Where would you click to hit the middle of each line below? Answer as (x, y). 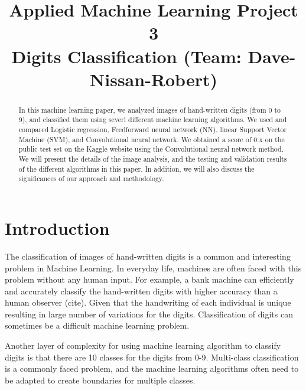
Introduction (57, 227)
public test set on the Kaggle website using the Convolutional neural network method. (151, 149)
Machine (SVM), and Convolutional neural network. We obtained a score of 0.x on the (152, 139)
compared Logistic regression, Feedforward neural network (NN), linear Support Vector (153, 130)
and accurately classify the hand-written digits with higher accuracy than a (141, 291)
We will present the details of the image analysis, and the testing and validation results (153, 159)
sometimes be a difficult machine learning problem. (97, 325)
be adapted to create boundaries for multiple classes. (100, 380)
